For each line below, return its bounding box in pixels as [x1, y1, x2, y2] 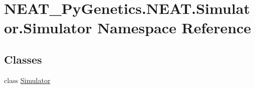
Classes [4, 51, 42, 67]
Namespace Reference [97, 17, 251, 38]
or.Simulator [4, 17, 92, 38]
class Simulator [4, 75, 51, 85]
